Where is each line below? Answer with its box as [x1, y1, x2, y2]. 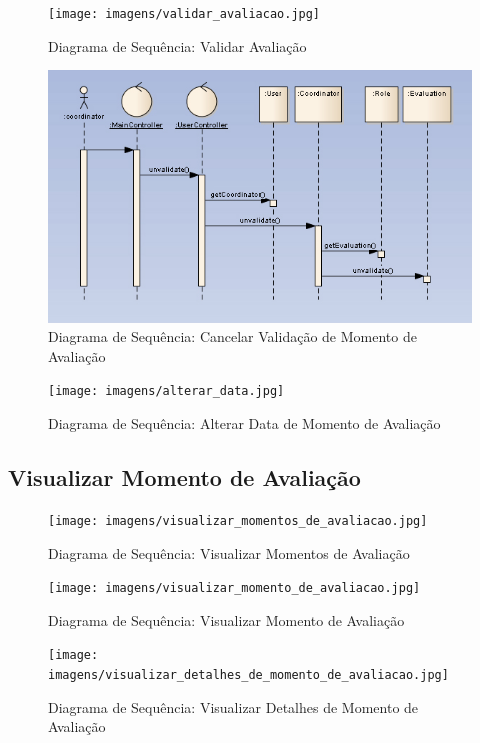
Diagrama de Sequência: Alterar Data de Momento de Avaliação [48, 413, 441, 434]
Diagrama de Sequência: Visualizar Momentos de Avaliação [48, 542, 410, 563]
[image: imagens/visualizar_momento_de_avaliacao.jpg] [48, 581, 421, 596]
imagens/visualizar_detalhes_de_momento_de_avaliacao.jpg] [48, 668, 449, 683]
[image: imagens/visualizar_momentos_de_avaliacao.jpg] [48, 513, 428, 528]
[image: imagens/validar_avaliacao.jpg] [48, 7, 321, 21]
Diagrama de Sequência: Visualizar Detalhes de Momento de [48, 696, 419, 717]
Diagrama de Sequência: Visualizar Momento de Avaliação [48, 609, 405, 630]
